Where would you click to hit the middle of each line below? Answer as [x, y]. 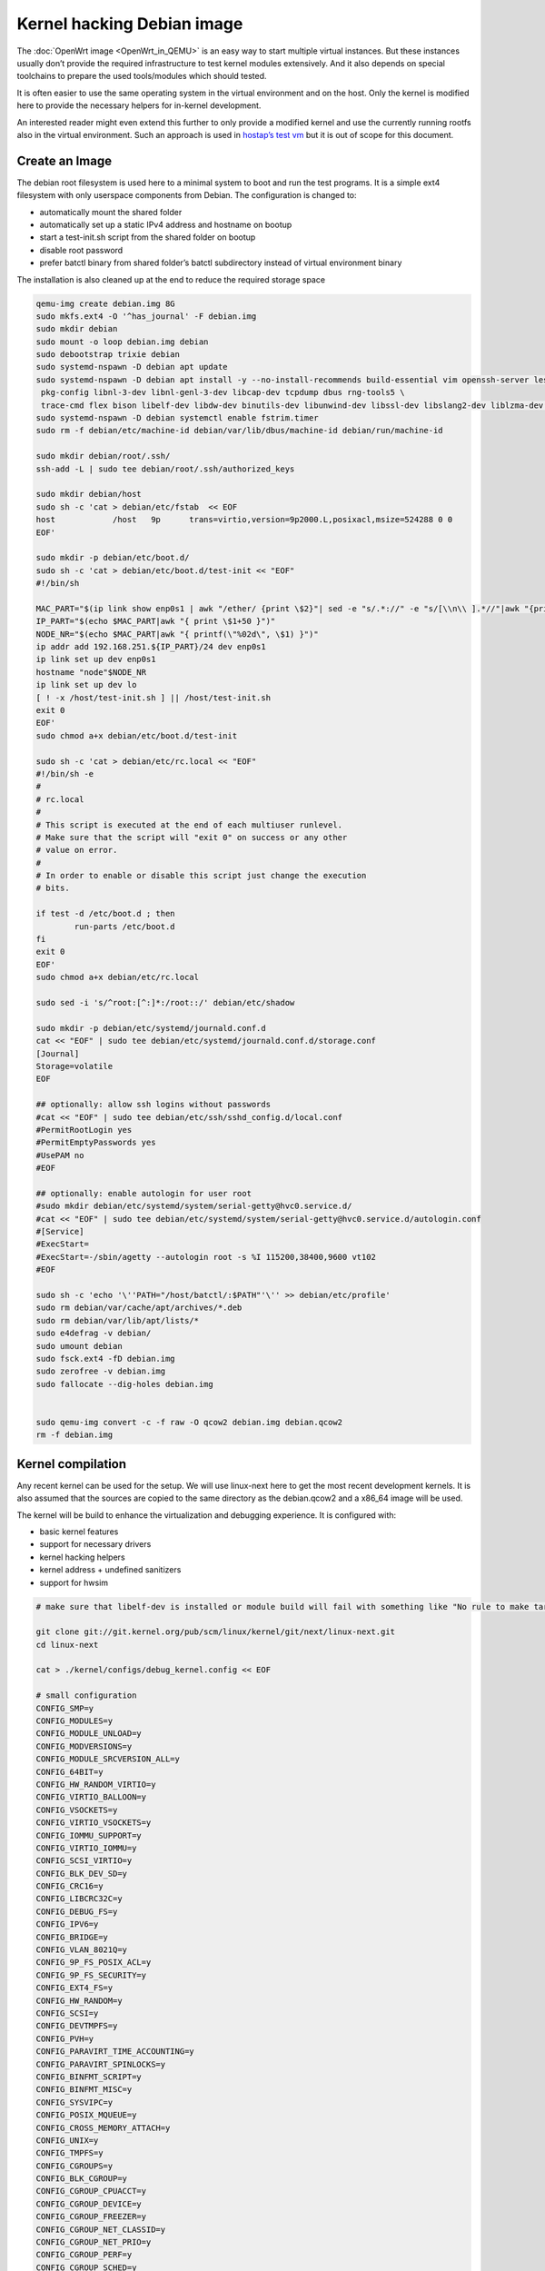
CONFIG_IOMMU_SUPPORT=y [89, 1835]
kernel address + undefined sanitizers [110, 1570]
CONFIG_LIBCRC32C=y [79, 1899]
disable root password [81, 250]
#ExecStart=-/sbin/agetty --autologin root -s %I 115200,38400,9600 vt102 [206, 1257]
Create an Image [64, 160]
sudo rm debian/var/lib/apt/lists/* [118, 1320]
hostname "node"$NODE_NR [91, 672]
